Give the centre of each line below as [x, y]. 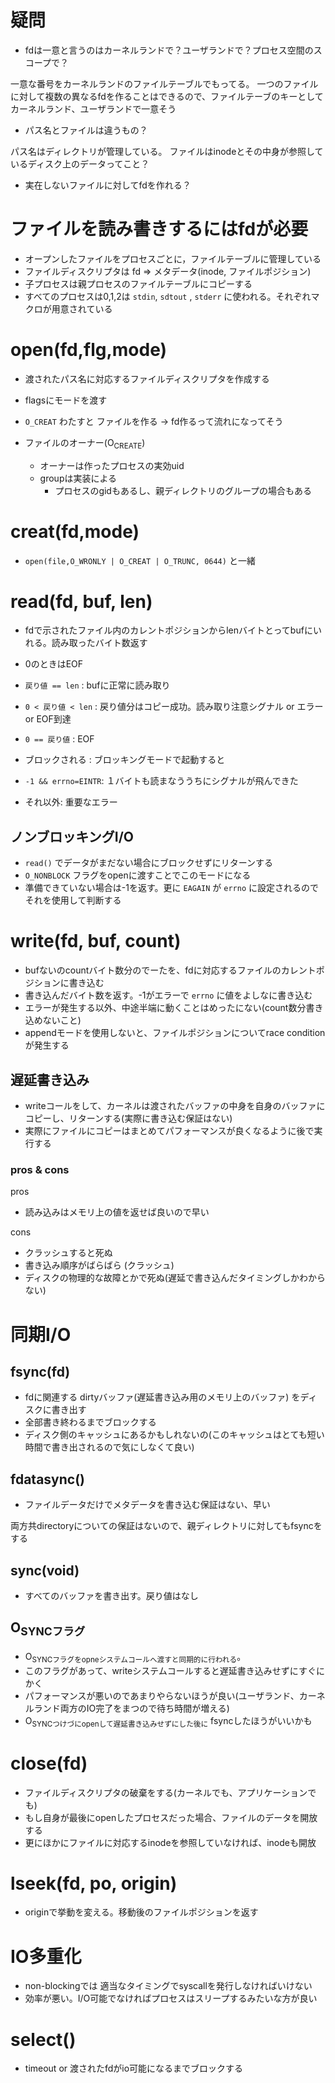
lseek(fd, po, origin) [94, 1883]
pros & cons [40, 1169]
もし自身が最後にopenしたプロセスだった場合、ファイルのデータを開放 [171, 1817]
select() [43, 2039]
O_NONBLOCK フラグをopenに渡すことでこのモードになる [138, 875]
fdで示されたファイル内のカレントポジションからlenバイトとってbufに [168, 630]
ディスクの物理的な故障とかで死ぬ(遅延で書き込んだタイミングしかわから [175, 1278]
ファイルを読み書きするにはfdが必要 [159, 229]
